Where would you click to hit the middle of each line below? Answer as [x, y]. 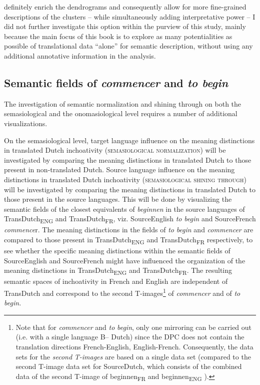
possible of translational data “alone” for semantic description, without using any [128, 46]
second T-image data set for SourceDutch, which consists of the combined [129, 366]
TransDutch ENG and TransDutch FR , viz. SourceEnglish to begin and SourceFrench [130, 219]
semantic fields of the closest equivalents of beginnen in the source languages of [124, 209]
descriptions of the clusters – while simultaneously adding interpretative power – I [130, 16]
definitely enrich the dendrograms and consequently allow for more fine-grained [125, 7]
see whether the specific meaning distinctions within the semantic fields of [117, 251]
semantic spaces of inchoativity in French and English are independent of [116, 281]
